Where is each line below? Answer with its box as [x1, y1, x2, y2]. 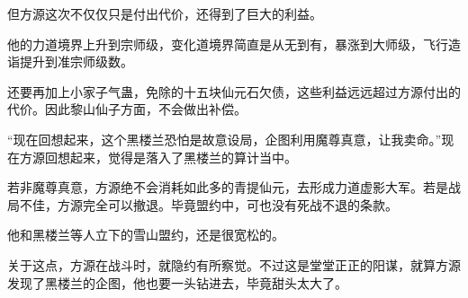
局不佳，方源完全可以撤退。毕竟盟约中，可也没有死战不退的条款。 [7, 195, 398, 214]
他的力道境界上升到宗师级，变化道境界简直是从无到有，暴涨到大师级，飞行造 [7, 34, 461, 53]
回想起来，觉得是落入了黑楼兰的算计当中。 [44, 147, 297, 166]
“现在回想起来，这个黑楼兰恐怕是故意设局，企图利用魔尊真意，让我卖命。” [7, 129, 442, 148]
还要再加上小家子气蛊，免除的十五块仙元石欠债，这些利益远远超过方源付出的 [7, 82, 461, 101]
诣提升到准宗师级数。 [7, 52, 133, 71]
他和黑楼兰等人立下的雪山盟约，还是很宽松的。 [7, 225, 284, 244]
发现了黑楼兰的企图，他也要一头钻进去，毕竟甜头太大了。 [7, 273, 347, 292]
